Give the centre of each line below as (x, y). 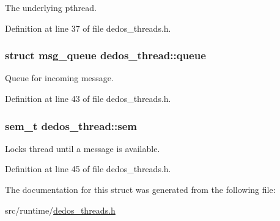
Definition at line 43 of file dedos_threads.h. (88, 98)
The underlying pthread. (51, 7)
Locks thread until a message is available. (83, 148)
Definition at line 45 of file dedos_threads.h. (88, 169)
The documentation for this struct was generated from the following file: (140, 189)
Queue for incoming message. (59, 78)
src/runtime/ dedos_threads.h (60, 210)
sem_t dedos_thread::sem (71, 125)
